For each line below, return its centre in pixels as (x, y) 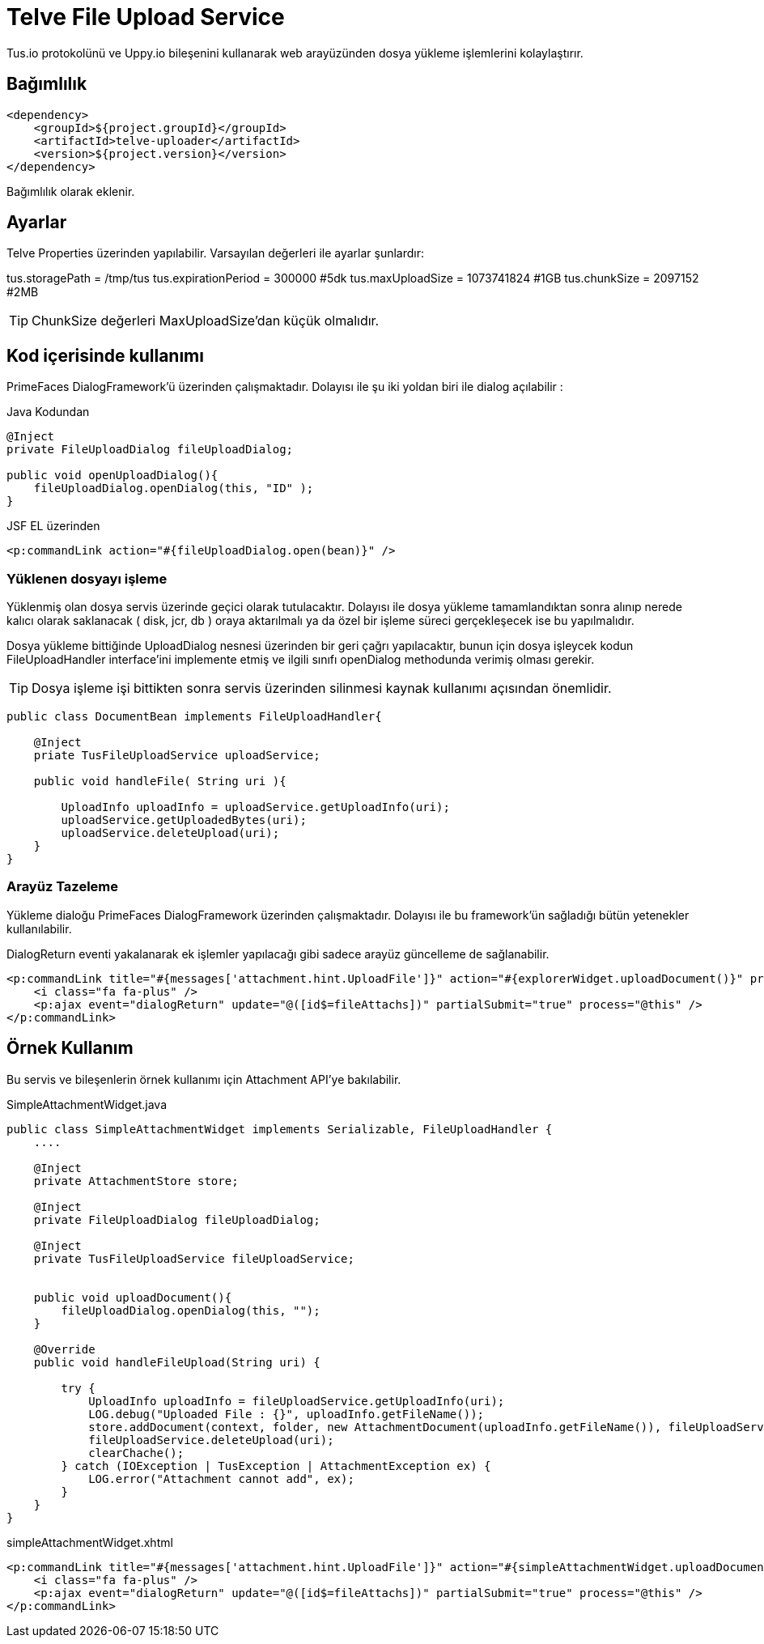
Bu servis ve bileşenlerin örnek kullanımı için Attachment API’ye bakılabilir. (204, 1079)
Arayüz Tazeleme (63, 887)
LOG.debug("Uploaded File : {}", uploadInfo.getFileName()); (286, 1414)
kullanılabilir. (39, 928)
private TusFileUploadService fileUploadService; (194, 1258)
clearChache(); (136, 1453)
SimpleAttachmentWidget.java (87, 1104)
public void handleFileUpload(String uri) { (177, 1362)
